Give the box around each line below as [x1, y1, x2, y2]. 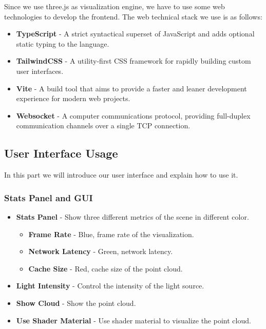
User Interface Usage [4, 145, 118, 161]
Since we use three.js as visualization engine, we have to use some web [4, 1, 225, 11]
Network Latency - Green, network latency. [28, 246, 173, 257]
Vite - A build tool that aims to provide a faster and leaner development [16, 83, 247, 93]
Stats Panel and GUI [4, 191, 93, 204]
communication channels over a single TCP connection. [16, 120, 191, 131]
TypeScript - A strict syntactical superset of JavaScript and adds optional [16, 28, 255, 39]
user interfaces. [16, 65, 64, 76]
